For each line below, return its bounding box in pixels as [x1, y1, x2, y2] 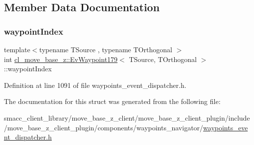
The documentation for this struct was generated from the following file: [4, 96, 221, 106]
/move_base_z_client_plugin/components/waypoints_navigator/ [4, 122, 204, 132]
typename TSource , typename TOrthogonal [39, 44, 172, 54]
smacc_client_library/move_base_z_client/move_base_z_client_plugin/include [4, 112, 250, 123]
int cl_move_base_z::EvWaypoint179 [4, 54, 118, 64]
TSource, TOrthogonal [129, 54, 197, 64]
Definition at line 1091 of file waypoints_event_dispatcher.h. [4, 80, 186, 90]
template [4, 44, 30, 54]
